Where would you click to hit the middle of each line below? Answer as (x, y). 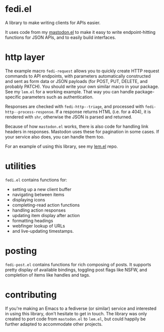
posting (21, 251)
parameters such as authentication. (58, 97)
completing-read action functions (46, 205)
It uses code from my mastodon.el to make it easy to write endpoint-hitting (80, 32)
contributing (31, 294)
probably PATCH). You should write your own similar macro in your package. (82, 86)
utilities (21, 166)
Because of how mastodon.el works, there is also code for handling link (77, 126)
